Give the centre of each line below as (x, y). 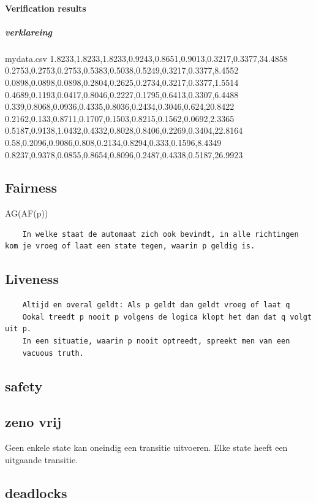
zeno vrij (33, 422)
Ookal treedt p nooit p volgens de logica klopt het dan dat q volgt (167, 317)
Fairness (31, 187)
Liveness (32, 279)
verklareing (28, 32)
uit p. (18, 329)
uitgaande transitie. (42, 459)
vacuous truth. (53, 353)
